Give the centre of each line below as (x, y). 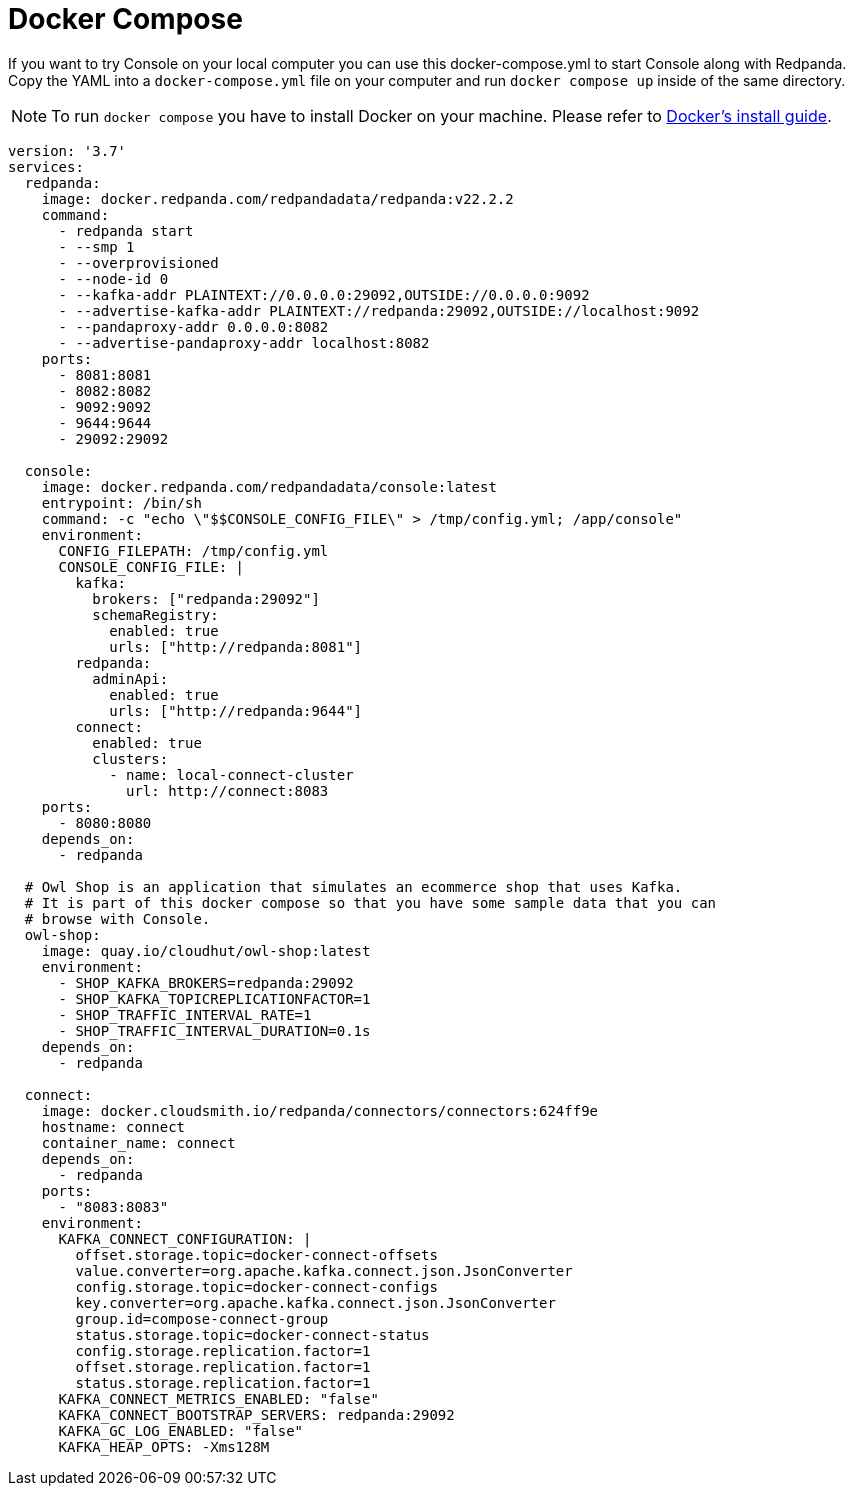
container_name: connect (138, 1142)
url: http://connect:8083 (227, 790)
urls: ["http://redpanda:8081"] (236, 646)
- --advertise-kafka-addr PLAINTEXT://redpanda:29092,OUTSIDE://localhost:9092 (379, 310)
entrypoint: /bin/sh (121, 502)
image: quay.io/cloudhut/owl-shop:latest (206, 950)
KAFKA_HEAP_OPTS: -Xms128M (164, 1446)
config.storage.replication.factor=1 (223, 1350)
